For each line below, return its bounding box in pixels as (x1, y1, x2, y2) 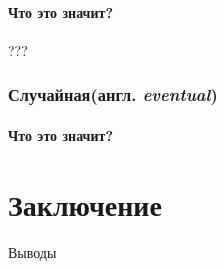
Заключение (8, 183, 162, 224)
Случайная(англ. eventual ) (8, 82, 218, 107)
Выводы (8, 241, 57, 262)
